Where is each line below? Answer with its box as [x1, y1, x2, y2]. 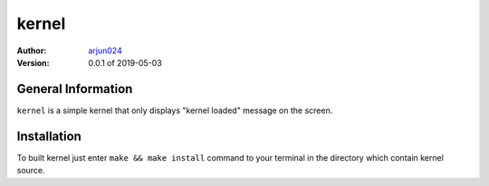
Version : [16, 57, 50, 68]
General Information [16, 81, 133, 97]
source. [16, 165, 45, 176]
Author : [16, 45, 47, 56]
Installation [16, 128, 81, 144]
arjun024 [88, 45, 122, 56]
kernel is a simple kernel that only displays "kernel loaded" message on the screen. [16, 105, 333, 116]
